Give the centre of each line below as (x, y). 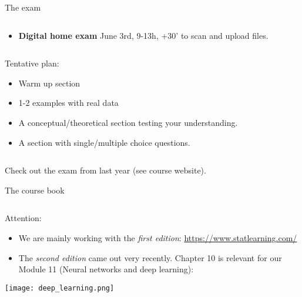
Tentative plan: (32, 63)
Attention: (23, 218)
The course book (35, 190)
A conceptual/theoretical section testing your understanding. (128, 122)
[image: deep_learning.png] (60, 288)
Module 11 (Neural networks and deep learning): (106, 269)
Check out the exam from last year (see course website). (105, 170)
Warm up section (49, 83)
